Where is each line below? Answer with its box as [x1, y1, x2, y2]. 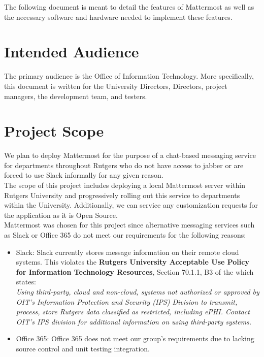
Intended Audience [4, 41, 139, 62]
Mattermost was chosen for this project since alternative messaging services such [4, 219, 255, 230]
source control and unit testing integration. [16, 343, 150, 353]
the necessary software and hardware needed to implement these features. [4, 11, 233, 22]
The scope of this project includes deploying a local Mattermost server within [4, 180, 245, 190]
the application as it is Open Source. [4, 209, 118, 220]
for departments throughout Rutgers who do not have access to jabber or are [4, 159, 244, 170]
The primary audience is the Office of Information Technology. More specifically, [4, 71, 254, 81]
